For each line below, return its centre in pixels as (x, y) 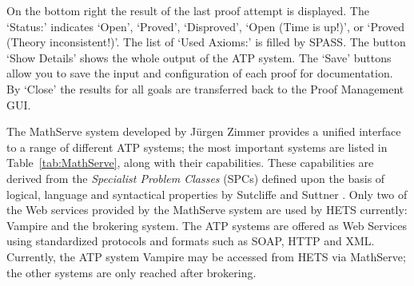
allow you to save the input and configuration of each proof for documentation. (200, 73)
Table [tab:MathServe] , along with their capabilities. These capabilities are (190, 163)
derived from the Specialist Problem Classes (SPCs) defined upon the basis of (196, 178)
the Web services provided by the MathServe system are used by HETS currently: (207, 210)
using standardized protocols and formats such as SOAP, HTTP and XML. (191, 241)
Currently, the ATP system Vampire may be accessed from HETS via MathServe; (206, 256)
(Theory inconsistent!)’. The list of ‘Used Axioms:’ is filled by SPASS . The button (206, 42)
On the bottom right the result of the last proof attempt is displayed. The (188, 10)
